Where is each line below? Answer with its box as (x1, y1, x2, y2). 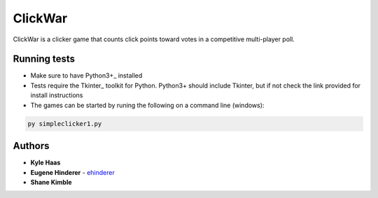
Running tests (13, 53, 76, 65)
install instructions (30, 91, 83, 99)
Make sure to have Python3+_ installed (30, 71, 143, 80)
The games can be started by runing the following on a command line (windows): (30, 101, 265, 109)
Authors (13, 140, 50, 152)
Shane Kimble (30, 178, 73, 186)
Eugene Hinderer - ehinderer (30, 168, 115, 176)
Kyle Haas (30, 158, 61, 167)
